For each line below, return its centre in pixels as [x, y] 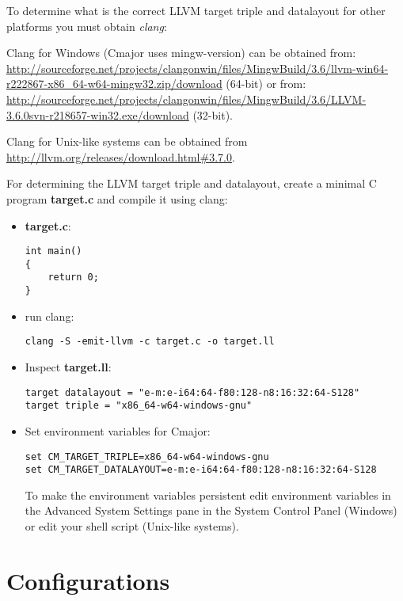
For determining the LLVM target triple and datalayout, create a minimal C [192, 183]
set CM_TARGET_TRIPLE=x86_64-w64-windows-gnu [147, 456]
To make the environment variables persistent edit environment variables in [208, 494]
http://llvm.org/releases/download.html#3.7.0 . [121, 156]
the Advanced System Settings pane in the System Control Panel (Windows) [211, 510]
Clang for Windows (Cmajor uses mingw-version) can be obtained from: [181, 53]
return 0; [73, 278]
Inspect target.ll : [68, 367]
